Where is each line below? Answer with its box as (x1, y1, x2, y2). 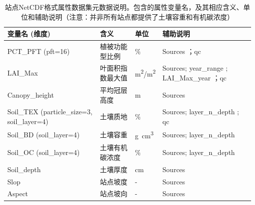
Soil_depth (7, 164, 41, 174)
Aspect (7, 188, 28, 199)
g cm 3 (135, 128, 154, 140)
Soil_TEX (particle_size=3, (7, 106, 93, 117)
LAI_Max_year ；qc (162, 73, 227, 83)
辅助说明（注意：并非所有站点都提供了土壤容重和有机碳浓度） (34, 11, 234, 22)
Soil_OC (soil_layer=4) (7, 147, 80, 157)
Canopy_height (7, 89, 54, 100)
